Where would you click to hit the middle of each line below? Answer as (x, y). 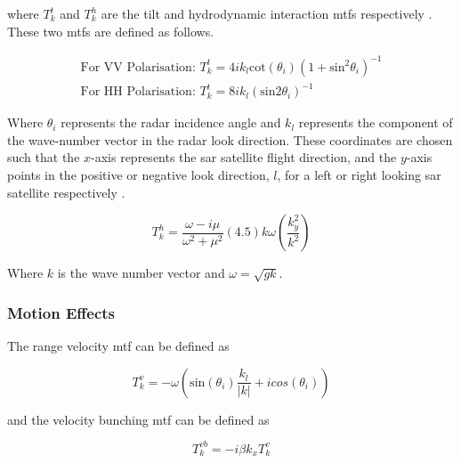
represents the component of (376, 122)
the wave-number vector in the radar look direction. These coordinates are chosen (230, 139)
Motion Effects (61, 312)
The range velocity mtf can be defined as (118, 346)
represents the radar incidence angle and (171, 122)
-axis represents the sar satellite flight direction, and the (244, 157)
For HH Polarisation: (138, 92)
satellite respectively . (66, 192)
